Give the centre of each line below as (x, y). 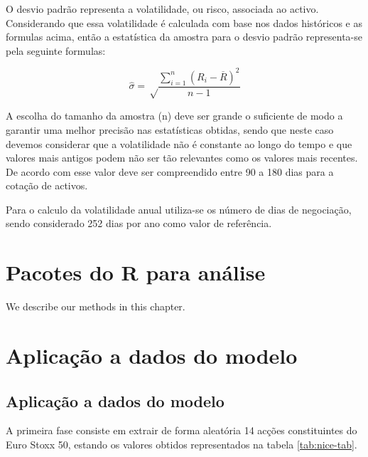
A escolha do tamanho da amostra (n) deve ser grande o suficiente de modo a (174, 116)
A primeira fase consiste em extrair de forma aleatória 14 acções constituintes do (182, 430)
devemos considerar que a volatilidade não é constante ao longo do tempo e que (179, 143)
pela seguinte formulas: (56, 50)
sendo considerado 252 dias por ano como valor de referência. (139, 223)
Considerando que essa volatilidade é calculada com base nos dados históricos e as (184, 22)
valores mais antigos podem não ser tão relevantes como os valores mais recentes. (182, 158)
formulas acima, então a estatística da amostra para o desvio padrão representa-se (184, 37)
